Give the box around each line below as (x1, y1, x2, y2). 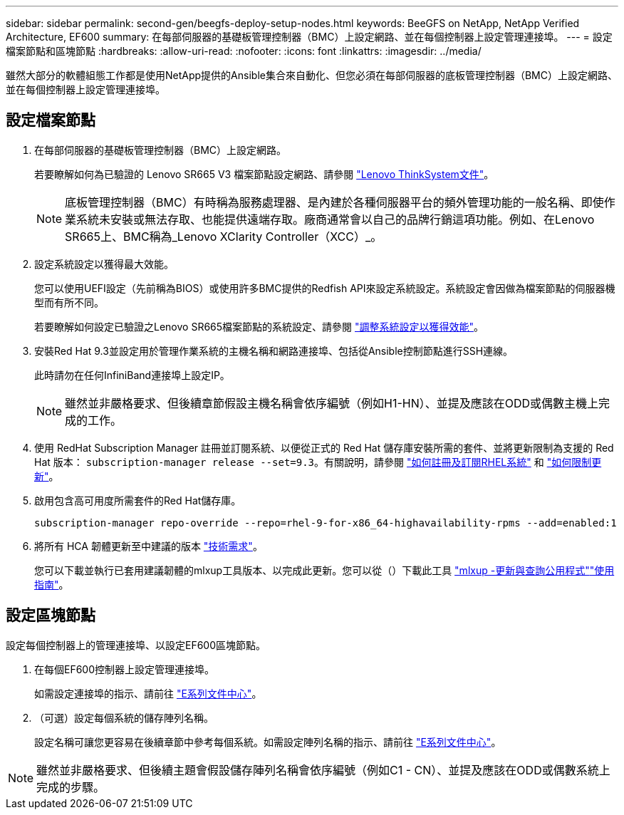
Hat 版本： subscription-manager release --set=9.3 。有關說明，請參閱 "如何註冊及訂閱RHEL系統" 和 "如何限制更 (34, 455, 602, 468)
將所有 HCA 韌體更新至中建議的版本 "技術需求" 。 (34, 539, 263, 552)
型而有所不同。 (34, 296, 104, 308)
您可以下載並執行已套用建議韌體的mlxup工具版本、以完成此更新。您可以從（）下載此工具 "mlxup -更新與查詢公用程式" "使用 (34, 564, 615, 576)
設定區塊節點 (6, 606, 95, 625)
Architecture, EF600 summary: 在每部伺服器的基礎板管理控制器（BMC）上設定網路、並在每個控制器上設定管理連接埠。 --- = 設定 (6, 31, 613, 43)
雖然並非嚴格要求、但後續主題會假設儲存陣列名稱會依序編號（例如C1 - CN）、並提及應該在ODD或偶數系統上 (36, 762, 610, 777)
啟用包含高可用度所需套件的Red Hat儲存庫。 (34, 494, 241, 507)
